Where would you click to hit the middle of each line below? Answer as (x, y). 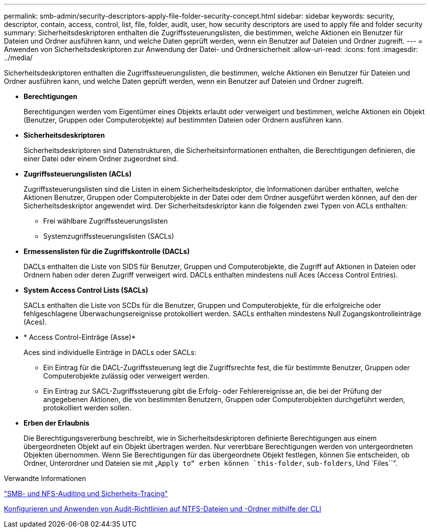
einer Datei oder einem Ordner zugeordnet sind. (101, 159)
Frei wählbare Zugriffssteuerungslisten (106, 221)
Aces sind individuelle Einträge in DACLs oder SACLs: (110, 352)
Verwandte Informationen (45, 478)
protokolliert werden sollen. (87, 408)
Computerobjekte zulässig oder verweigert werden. (126, 376)
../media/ (18, 58)
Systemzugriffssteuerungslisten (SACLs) (109, 236)
